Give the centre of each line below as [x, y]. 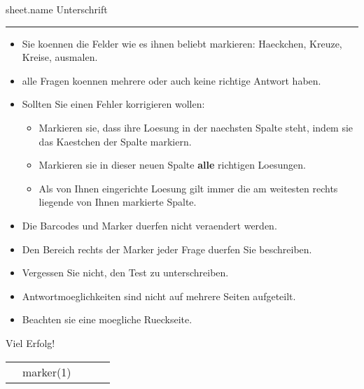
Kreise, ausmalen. [60, 57]
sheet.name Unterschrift [57, 9]
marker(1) [47, 372]
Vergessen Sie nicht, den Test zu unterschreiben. [125, 273]
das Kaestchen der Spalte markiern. [115, 141]
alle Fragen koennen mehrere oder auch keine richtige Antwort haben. [171, 80]
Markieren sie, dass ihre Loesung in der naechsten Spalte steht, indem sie [196, 127]
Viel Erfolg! [30, 342]
